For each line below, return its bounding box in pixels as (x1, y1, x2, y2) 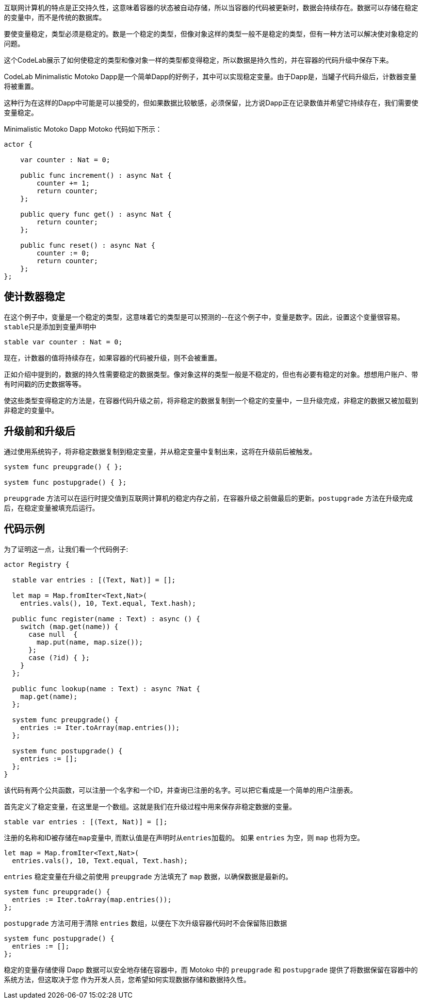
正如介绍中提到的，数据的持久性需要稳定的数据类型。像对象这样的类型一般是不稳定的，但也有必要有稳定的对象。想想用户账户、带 (4, 370, 418, 378)
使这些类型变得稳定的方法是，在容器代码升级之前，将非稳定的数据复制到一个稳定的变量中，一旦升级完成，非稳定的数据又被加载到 (4, 396, 418, 405)
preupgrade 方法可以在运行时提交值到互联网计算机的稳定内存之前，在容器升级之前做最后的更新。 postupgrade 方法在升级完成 (4, 493, 413, 502)
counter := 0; (36, 249, 90, 257)
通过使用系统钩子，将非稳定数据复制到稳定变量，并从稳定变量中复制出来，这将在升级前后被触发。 (4, 447, 316, 456)
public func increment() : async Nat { (20, 171, 172, 179)
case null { (28, 630, 78, 638)
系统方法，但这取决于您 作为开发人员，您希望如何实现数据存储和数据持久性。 (4, 975, 250, 984)
